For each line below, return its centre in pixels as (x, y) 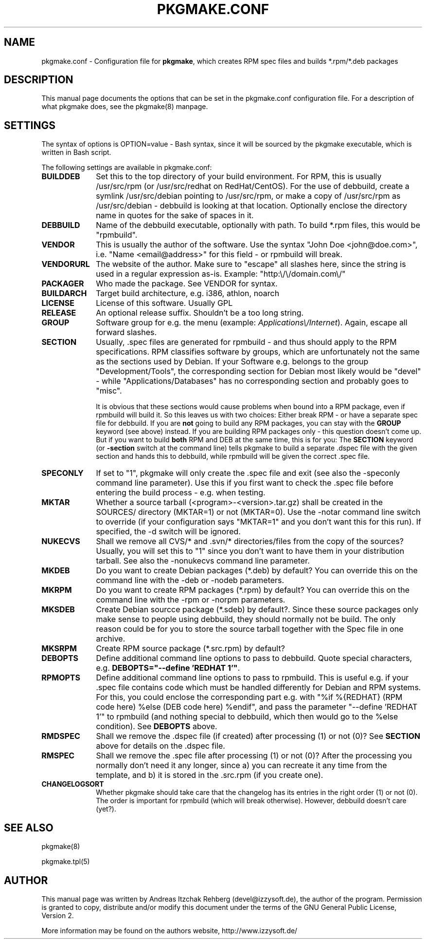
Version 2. (58, 915)
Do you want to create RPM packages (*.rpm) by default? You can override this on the (253, 590)
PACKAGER (63, 284)
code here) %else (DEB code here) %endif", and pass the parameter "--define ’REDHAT (257, 707)
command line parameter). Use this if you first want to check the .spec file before (245, 483)
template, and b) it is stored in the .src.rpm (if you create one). (210, 775)
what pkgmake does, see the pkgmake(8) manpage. (125, 107)
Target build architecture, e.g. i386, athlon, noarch (188, 293)
